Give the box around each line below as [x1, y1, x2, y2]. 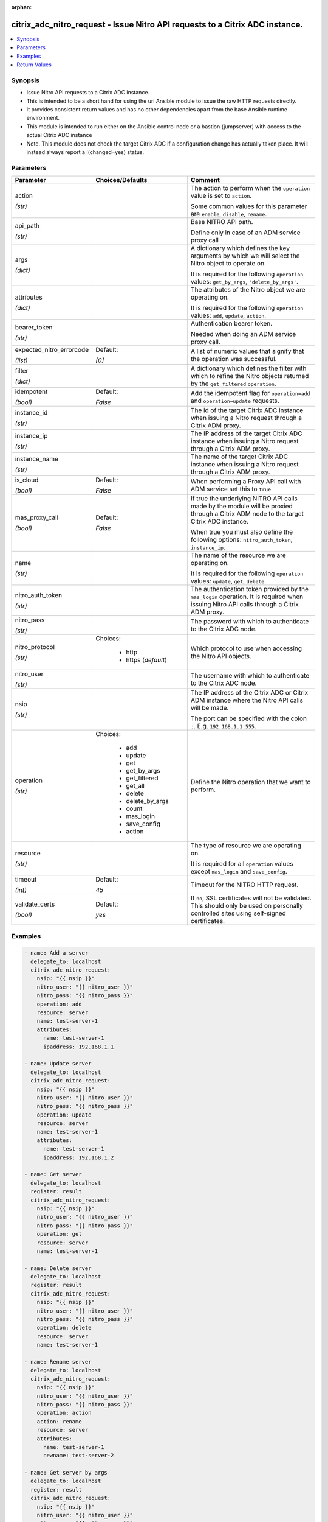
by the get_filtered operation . [190, 379, 276, 388]
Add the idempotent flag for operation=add [190, 389, 310, 398]
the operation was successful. [190, 355, 277, 363]
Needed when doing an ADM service [190, 330, 296, 338]
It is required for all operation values [190, 860, 294, 868]
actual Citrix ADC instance [26, 132, 92, 139]
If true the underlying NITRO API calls [190, 494, 298, 503]
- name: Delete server [24, 1264, 92, 1272]
